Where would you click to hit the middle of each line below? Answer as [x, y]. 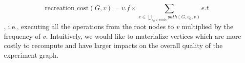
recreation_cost [67, 8]
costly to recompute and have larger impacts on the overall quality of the [113, 45]
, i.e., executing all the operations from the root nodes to [89, 26]
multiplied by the [207, 26]
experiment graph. [31, 55]
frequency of [22, 36]
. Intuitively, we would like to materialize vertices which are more [143, 36]
